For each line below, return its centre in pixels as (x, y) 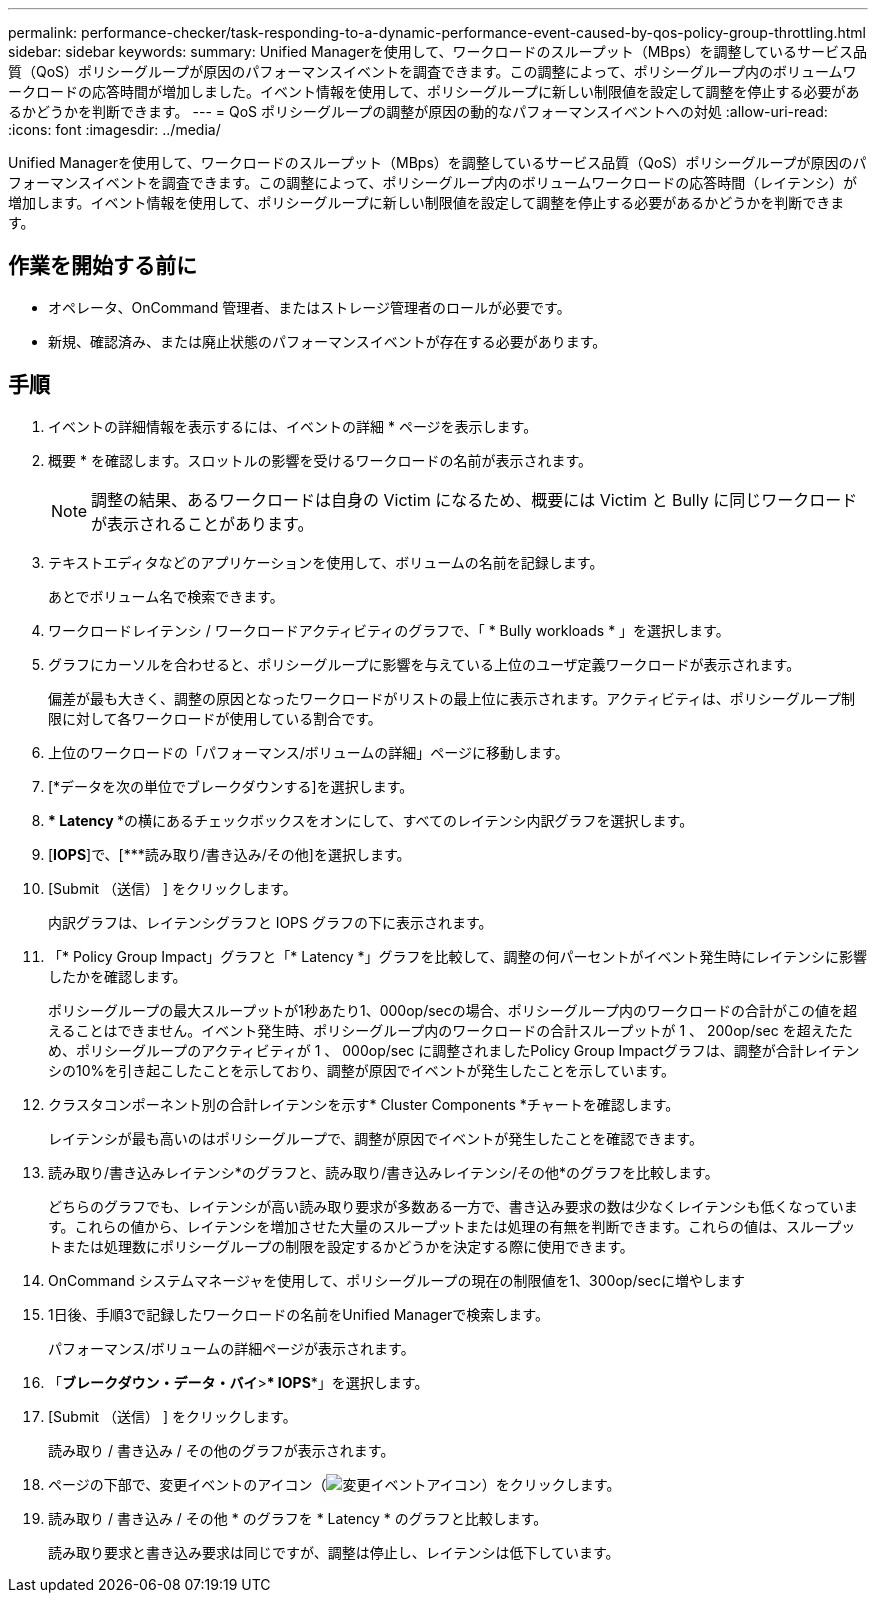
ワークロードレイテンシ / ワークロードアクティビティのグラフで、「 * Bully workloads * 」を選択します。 (389, 630)
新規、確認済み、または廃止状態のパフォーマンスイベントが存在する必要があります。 (327, 341)
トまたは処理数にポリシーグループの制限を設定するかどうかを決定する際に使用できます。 (341, 1246)
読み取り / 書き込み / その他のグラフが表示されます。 (221, 1450)
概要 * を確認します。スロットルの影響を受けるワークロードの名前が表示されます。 (320, 460)
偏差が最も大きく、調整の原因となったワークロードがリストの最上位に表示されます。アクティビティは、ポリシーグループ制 (451, 698)
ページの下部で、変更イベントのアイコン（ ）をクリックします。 (334, 1484)
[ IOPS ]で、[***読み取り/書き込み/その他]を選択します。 (229, 854)
